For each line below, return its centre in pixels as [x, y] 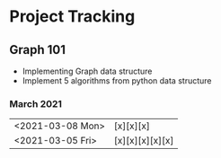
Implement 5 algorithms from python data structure [117, 81]
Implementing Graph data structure [87, 71]
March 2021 [36, 103]
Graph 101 [37, 50]
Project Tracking [72, 17]
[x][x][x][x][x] [144, 141]
